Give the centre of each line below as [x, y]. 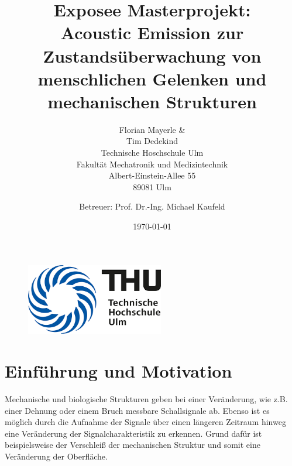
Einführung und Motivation [118, 371]
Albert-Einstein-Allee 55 [152, 175]
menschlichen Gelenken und [152, 78]
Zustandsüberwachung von [152, 55]
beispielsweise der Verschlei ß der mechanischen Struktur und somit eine [133, 445]
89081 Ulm [152, 186]
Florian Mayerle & [152, 129]
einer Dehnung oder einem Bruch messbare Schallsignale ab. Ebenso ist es [137, 410]
